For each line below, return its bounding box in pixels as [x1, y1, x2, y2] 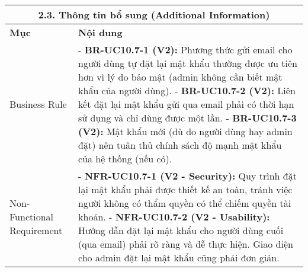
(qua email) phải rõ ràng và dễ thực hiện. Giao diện [78, 237, 293, 251]
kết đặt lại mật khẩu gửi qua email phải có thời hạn [78, 97, 294, 111]
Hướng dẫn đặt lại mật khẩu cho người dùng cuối [78, 223, 284, 237]
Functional [9, 210, 54, 223]
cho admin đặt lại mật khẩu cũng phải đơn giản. [78, 251, 280, 264]
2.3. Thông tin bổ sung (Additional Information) [38, 8, 270, 21]
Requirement [9, 223, 63, 237]
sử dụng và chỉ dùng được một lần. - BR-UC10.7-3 [78, 111, 297, 124]
